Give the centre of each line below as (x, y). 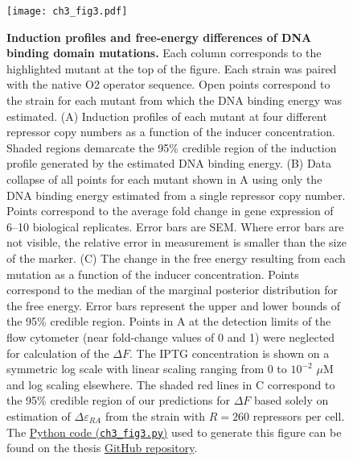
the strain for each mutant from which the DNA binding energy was (174, 100)
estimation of (39, 415)
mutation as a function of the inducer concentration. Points (153, 274)
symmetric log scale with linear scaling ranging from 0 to (147, 369)
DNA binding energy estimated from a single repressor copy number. (176, 195)
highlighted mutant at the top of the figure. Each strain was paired (172, 68)
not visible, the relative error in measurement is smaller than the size (176, 242)
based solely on (291, 400)
